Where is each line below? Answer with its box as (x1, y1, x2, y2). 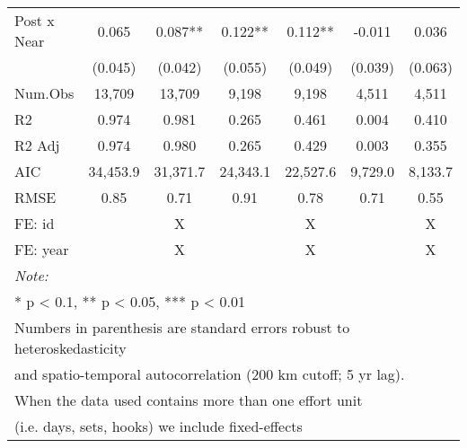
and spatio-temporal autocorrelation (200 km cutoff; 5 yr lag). (14, 364, 405, 384)
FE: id (14, 213, 55, 233)
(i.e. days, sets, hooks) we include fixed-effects (14, 416, 303, 436)
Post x (14, 10, 55, 31)
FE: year (14, 239, 69, 259)
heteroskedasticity (14, 338, 127, 358)
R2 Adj (14, 135, 60, 155)
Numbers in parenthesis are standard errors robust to (14, 317, 350, 338)
